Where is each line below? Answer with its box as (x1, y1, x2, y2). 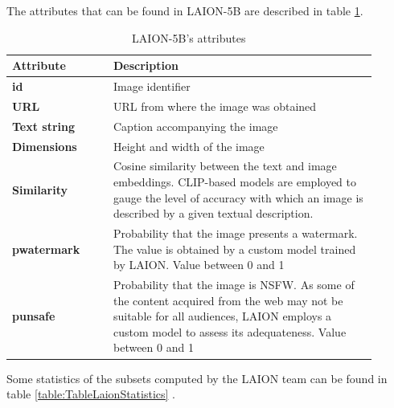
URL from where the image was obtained (113, 97, 317, 114)
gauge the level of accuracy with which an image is (113, 189, 363, 206)
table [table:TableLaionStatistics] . (6, 386, 176, 402)
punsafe (12, 308, 55, 324)
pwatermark (12, 240, 80, 257)
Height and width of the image (113, 137, 265, 154)
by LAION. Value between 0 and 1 (113, 256, 285, 273)
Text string (12, 117, 76, 134)
